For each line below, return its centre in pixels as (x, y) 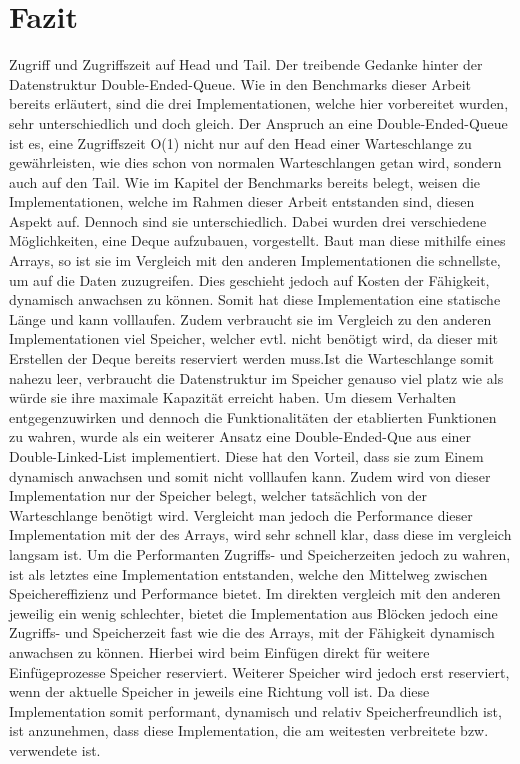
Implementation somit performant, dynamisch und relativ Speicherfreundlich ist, (255, 710)
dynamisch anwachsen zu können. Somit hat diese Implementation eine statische (255, 299)
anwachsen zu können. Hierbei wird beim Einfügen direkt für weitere (219, 651)
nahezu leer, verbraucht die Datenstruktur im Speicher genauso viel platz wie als (256, 377)
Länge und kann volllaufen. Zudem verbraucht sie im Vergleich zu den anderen (250, 318)
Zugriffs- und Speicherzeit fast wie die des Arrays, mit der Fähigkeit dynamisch (252, 632)
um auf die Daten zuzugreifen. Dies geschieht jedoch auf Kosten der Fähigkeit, (249, 279)
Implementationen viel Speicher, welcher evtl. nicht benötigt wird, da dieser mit (254, 338)
